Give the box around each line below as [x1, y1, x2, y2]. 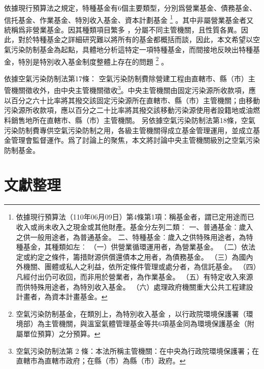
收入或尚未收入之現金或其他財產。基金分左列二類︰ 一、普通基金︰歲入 [16, 222, 253, 232]
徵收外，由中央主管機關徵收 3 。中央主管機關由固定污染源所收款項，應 [25, 83, 256, 96]
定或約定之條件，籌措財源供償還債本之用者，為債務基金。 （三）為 [16, 251, 239, 262]
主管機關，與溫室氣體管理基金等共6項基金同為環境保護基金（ [44, 318, 247, 329]
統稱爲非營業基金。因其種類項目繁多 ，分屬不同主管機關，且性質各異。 [4, 24, 241, 35]
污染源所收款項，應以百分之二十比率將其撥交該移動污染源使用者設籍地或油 [4, 105, 253, 115]
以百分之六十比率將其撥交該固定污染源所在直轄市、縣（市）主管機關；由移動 [4, 95, 260, 105]
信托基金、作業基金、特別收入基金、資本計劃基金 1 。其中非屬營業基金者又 [4, 13, 254, 25]
